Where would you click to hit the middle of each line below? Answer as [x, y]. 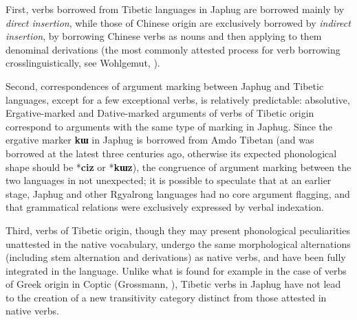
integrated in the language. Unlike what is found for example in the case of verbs [176, 270]
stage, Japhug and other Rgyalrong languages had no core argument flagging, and [178, 193]
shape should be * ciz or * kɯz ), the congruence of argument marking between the [178, 167]
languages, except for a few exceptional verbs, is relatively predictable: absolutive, [178, 99]
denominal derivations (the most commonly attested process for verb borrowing [173, 49]
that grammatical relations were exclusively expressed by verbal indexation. [165, 207]
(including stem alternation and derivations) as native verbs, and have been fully [176, 257]
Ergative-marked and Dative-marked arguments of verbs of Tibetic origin [160, 113]
